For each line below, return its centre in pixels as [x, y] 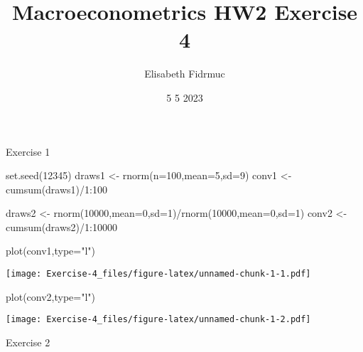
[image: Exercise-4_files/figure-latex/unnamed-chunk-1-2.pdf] [158, 320]
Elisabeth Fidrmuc [185, 74]
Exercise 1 [28, 151]
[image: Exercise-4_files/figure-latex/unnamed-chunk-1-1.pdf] [158, 274]
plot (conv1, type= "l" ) [51, 251]
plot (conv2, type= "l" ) [51, 296]
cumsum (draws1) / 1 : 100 [56, 189]
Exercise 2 [28, 342]
